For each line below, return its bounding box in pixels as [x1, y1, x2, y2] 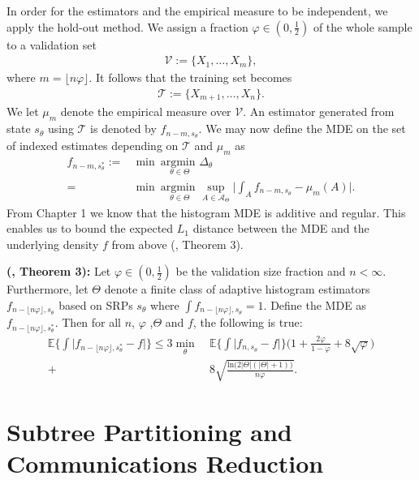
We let [6, 103, 39, 120]
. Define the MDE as [263, 297, 366, 314]
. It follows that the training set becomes [89, 69, 292, 86]
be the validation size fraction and [175, 263, 346, 280]
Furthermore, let [6, 281, 89, 298]
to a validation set [6, 36, 97, 53]
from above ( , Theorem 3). [111, 235, 244, 252]
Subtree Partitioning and [6, 414, 292, 448]
